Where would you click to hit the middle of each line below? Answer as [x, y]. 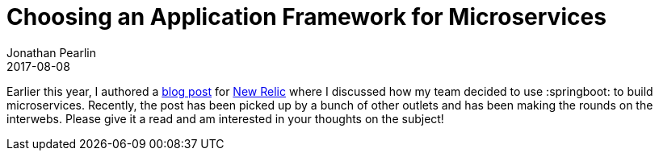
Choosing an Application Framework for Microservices [306, 17]
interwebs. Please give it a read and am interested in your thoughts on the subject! [225, 118]
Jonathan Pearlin [52, 52]
